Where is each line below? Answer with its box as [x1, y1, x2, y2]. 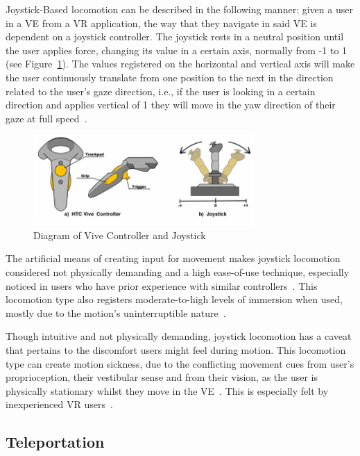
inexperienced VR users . [6, 397, 113, 412]
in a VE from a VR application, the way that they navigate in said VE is [6, 15, 317, 30]
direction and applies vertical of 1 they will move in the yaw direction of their [6, 97, 336, 112]
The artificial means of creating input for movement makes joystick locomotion [6, 251, 341, 266]
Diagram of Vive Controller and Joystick [33, 227, 206, 242]
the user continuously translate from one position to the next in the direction [6, 70, 334, 84]
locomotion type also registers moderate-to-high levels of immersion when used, [6, 292, 343, 307]
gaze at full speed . [6, 111, 87, 125]
